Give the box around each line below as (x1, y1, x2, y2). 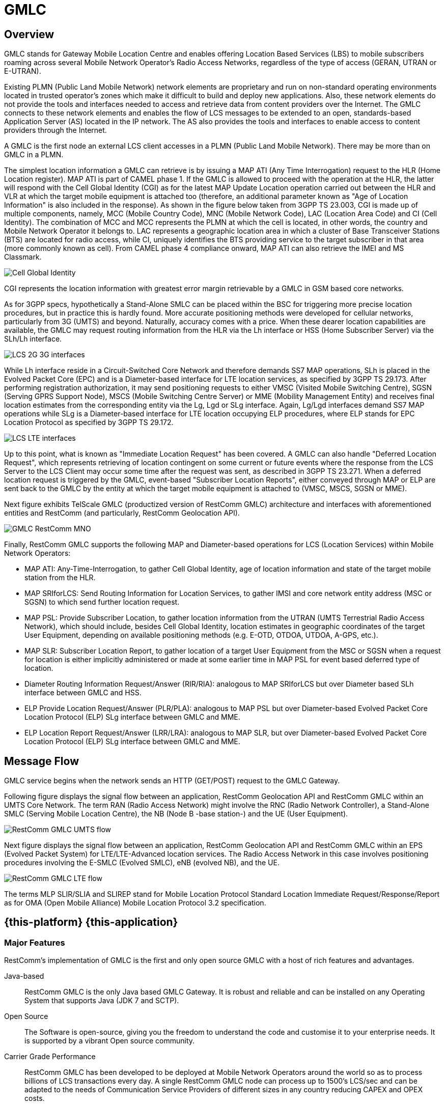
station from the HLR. (24, 573, 96, 582)
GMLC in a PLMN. (4, 150, 64, 159)
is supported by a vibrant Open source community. (24, 1036, 195, 1045)
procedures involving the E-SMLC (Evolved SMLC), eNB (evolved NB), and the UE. (4, 858, 280, 867)
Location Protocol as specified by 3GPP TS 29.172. (4, 418, 174, 427)
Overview (4, 27, 54, 41)
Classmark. (4, 252, 42, 262)
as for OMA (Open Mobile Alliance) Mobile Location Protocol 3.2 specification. (4, 898, 266, 908)
